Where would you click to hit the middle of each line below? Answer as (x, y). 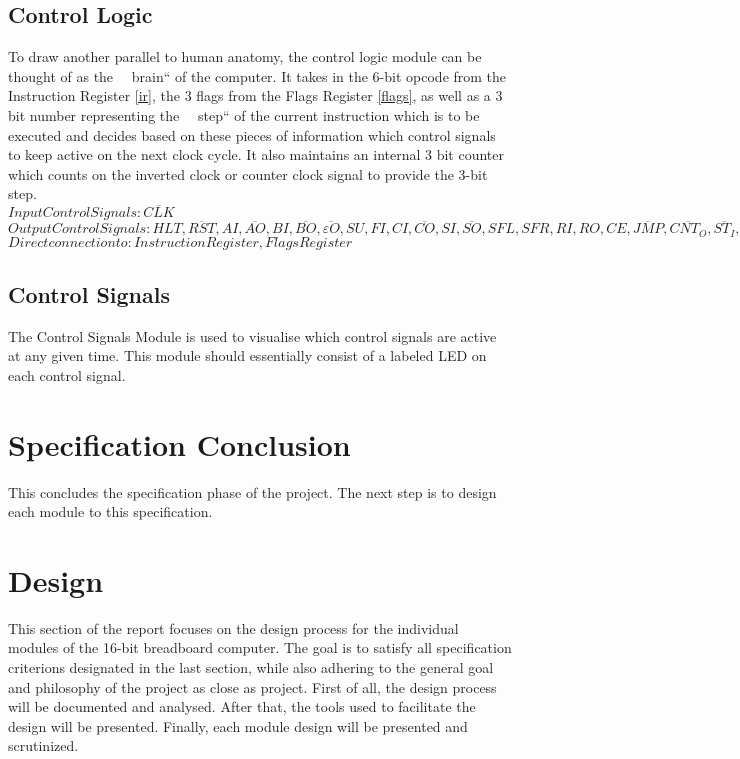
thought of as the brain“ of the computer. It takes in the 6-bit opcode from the (257, 75)
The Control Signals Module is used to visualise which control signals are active (252, 335)
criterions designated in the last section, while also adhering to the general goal (251, 667)
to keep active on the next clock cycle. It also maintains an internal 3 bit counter (256, 154)
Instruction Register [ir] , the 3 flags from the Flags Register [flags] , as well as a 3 (255, 95)
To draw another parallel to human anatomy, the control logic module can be (245, 56)
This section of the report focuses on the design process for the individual (233, 627)
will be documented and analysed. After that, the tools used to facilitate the (242, 706)
